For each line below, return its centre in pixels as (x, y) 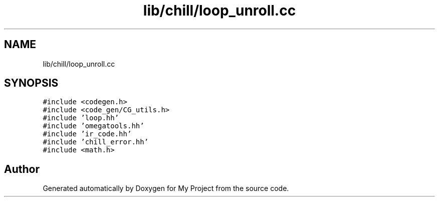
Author (22, 169)
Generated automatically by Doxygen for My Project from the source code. (166, 188)
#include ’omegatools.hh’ (93, 126)
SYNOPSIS (31, 83)
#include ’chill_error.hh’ (96, 142)
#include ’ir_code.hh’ (87, 134)
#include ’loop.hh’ (81, 118)
